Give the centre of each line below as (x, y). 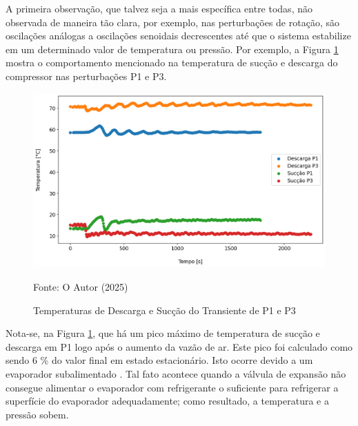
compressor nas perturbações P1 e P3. (86, 76)
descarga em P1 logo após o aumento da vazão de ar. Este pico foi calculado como (179, 346)
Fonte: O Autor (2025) (81, 286)
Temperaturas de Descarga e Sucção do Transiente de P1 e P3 (165, 310)
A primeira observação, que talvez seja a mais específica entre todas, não (159, 8)
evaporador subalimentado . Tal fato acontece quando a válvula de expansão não (176, 373)
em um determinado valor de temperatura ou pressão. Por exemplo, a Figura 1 (172, 49)
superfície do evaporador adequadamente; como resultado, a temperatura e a (167, 401)
